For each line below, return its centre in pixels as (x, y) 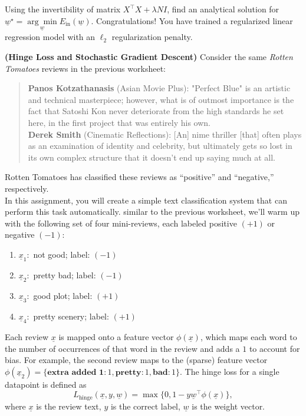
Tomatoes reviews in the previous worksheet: (85, 68)
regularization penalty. (152, 37)
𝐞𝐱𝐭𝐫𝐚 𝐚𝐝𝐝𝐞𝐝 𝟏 (76, 372)
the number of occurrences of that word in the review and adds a (122, 348)
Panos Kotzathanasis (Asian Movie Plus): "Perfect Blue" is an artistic (159, 88)
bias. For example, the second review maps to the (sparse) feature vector (136, 360)
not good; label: (62, 254)
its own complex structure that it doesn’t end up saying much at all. (152, 157)
